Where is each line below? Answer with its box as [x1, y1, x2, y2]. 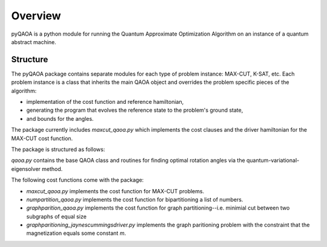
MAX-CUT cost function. [11, 135, 73, 142]
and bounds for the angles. [26, 115, 94, 122]
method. [41, 165, 63, 172]
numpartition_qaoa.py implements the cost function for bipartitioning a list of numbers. [26, 196, 243, 203]
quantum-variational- [246, 157, 300, 164]
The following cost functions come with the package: [11, 176, 144, 184]
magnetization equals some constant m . [26, 229, 127, 237]
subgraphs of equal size [26, 213, 87, 220]
